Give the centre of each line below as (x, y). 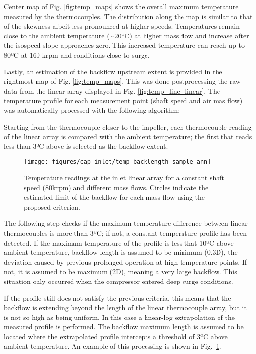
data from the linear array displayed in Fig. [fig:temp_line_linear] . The (112, 90)
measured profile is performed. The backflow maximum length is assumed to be (124, 327)
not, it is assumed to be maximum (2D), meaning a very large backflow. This (121, 271)
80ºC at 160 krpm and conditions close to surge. (77, 54)
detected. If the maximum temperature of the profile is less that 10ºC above (119, 242)
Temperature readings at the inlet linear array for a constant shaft (124, 177)
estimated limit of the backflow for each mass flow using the (114, 197)
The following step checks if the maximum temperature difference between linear (126, 223)
